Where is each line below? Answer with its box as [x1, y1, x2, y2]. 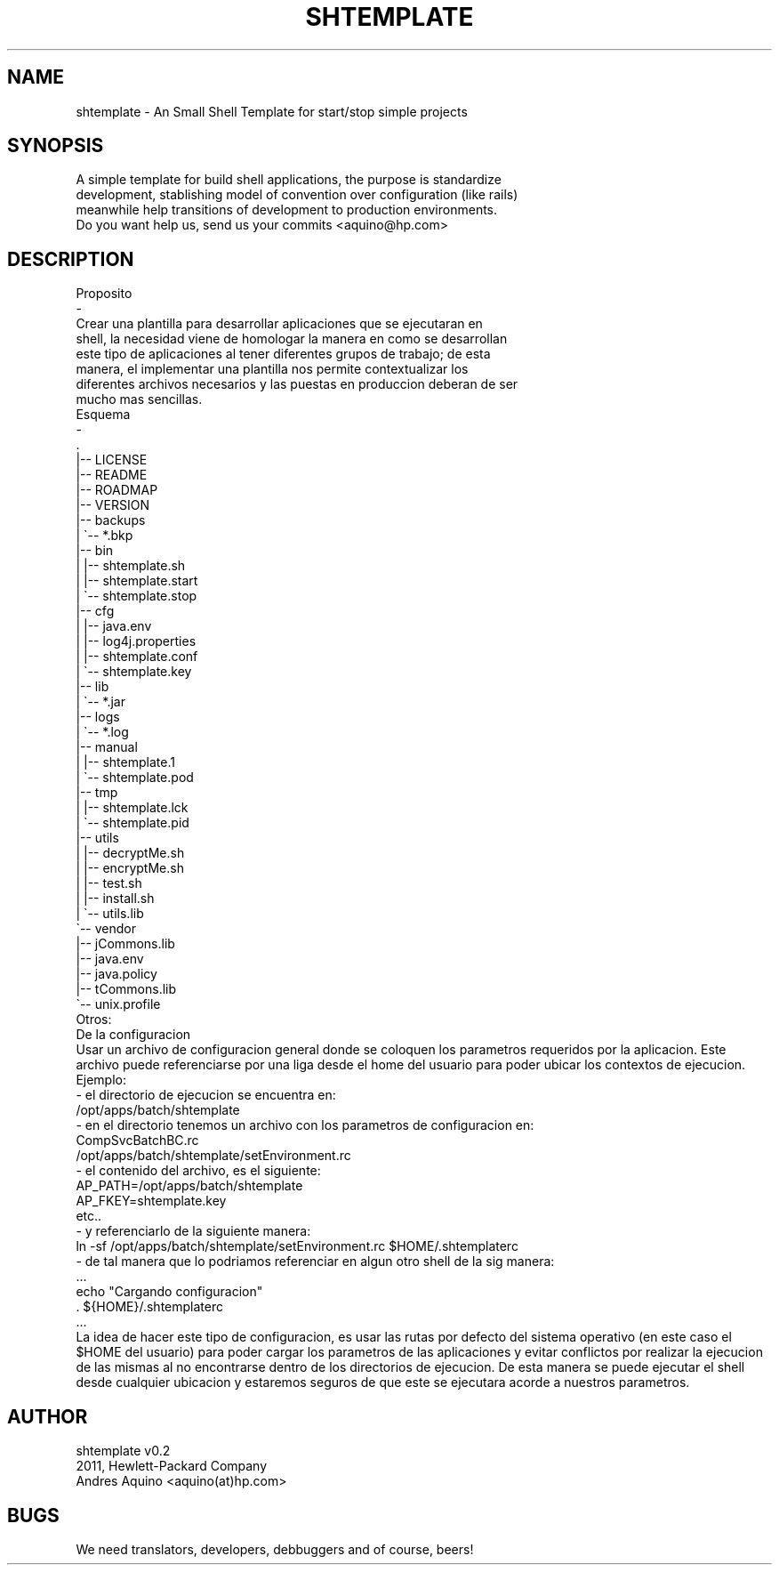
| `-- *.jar [76, 694, 125, 710]
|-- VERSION [76, 497, 149, 513]
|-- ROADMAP [76, 482, 158, 498]
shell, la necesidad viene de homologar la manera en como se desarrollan [76, 331, 508, 347]
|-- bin [76, 543, 114, 559]
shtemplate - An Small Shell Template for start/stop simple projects [76, 103, 468, 119]
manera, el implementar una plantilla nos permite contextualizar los [76, 361, 469, 377]
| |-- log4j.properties [76, 633, 197, 649]
